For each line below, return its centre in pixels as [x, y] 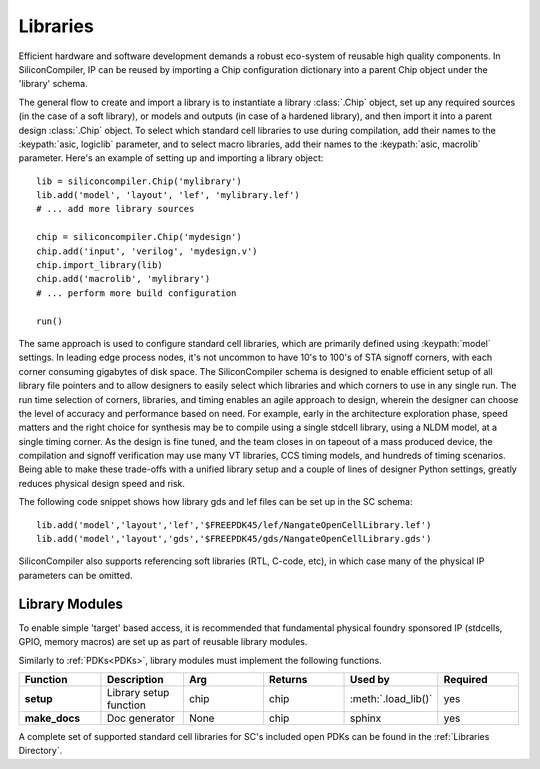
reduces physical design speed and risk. [101, 483]
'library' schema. [53, 84]
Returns [288, 679]
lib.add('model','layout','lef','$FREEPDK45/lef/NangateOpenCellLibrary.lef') [234, 524]
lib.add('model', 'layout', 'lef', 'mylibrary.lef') [168, 195]
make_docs [52, 718]
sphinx [365, 718]
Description [135, 679]
